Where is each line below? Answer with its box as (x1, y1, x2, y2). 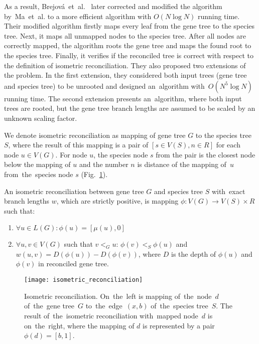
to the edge (85, 300, 122, 311)
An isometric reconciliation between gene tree (4, 186, 144, 196)
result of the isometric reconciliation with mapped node (24, 310, 198, 320)
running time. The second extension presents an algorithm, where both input (4, 93, 242, 103)
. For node (55, 149, 87, 159)
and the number (79, 159, 128, 169)
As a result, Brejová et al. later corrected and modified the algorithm (4, 1, 222, 11)
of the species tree (151, 300, 208, 311)
